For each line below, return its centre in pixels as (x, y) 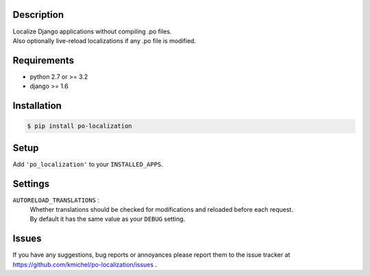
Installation (37, 106)
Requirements (44, 60)
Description (38, 15)
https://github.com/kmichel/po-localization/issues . (85, 264)
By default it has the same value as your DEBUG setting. (108, 219)
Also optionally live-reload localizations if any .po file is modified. (104, 40)
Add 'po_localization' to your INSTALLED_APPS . (88, 164)
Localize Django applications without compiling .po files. (92, 31)
